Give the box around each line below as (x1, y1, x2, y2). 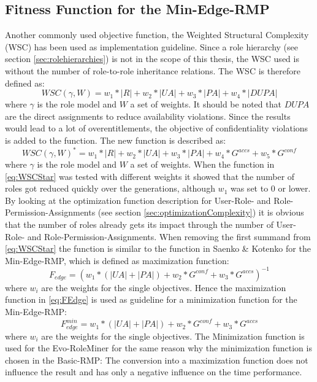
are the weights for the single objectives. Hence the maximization (41, 281, 286, 294)
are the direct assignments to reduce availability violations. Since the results (5, 109, 291, 122)
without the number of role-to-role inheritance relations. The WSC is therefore (5, 64, 300, 77)
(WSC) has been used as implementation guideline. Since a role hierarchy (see (5, 40, 298, 53)
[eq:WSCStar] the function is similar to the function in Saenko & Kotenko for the (5, 242, 311, 255)
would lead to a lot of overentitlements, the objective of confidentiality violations (5, 122, 308, 134)
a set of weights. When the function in (130, 158, 275, 171)
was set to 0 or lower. (230, 182, 311, 195)
